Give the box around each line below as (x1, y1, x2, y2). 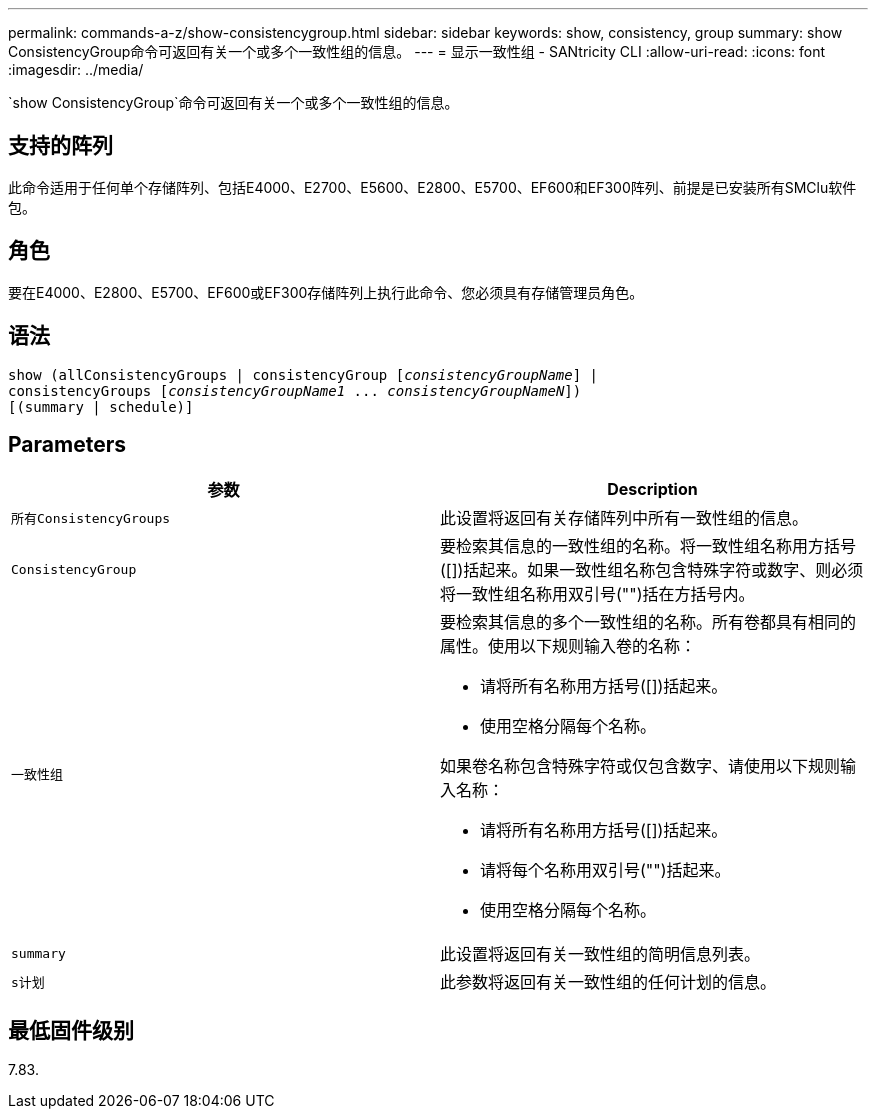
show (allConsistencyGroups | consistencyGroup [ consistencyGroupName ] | (8, 366, 599, 383)
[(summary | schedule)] (8, 398, 194, 415)
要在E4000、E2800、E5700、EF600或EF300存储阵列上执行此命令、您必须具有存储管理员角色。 (8, 283, 644, 301)
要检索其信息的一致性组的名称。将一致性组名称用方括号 (440, 536, 857, 557)
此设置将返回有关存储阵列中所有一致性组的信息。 (440, 508, 809, 529)
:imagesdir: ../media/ (8, 61, 144, 78)
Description (607, 479, 698, 500)
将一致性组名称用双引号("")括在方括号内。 (440, 584, 755, 605)
